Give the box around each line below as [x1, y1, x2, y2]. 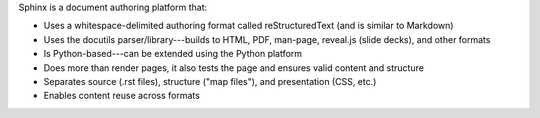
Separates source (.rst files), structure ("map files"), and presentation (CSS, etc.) [43, 75, 377, 87]
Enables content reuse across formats [43, 90, 200, 102]
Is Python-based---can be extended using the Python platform [43, 48, 303, 60]
